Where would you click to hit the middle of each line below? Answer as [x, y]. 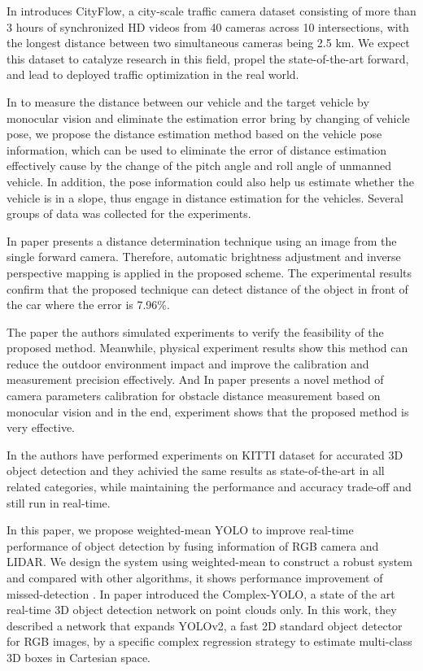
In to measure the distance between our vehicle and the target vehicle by [188, 101]
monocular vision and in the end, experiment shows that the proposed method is [208, 411]
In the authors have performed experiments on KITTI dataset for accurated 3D [205, 454]
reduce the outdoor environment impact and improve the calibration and [188, 363]
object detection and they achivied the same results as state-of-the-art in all [196, 471]
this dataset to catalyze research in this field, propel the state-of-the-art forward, [208, 58]
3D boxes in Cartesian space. [79, 657]
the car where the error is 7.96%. [88, 305]
